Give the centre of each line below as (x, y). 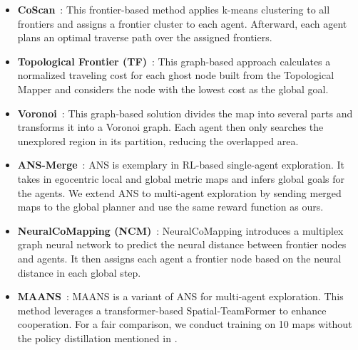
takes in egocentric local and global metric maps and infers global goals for (181, 178)
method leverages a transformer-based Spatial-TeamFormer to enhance (172, 310)
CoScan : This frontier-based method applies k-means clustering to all (174, 9)
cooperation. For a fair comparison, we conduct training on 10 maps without (185, 324)
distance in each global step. (79, 272)
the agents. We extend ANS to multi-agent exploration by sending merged (179, 192)
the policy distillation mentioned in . (97, 338)
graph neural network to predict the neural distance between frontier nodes (182, 244)
